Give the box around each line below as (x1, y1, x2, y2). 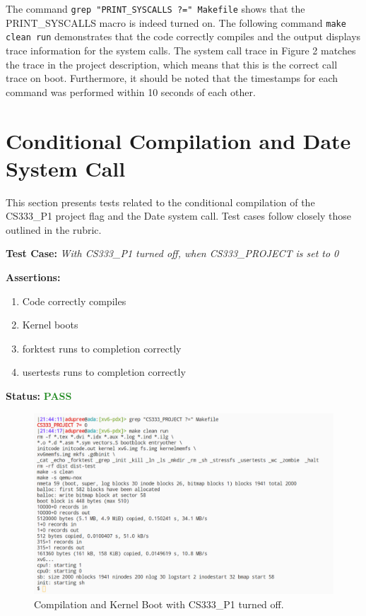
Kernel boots (22, 317, 78, 332)
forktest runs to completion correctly (22, 340, 182, 355)
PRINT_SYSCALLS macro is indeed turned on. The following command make (6, 15, 346, 30)
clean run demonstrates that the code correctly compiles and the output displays (6, 29, 361, 44)
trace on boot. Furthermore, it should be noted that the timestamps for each (6, 71, 338, 85)
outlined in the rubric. (6, 222, 102, 237)
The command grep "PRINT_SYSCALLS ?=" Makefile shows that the (6, 1, 305, 16)
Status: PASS (6, 389, 72, 403)
